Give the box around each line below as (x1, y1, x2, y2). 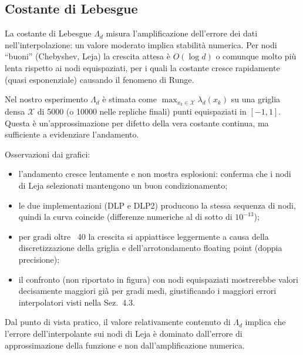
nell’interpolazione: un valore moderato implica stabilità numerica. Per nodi (5, 38, 277, 51)
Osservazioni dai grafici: (5, 148, 90, 160)
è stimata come (102, 93, 157, 105)
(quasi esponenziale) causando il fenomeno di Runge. (5, 73, 194, 85)
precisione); (18, 253, 60, 265)
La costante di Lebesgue (5, 27, 92, 39)
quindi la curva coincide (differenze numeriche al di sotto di (18, 210, 233, 223)
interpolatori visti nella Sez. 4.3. (18, 296, 135, 308)
